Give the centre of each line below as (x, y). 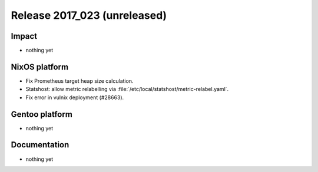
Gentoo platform (42, 114)
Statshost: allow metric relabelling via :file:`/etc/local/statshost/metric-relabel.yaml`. (127, 89)
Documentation (40, 145)
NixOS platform (40, 67)
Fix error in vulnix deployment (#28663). (75, 97)
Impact (24, 36)
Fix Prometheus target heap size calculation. (79, 81)
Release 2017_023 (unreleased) (89, 15)
